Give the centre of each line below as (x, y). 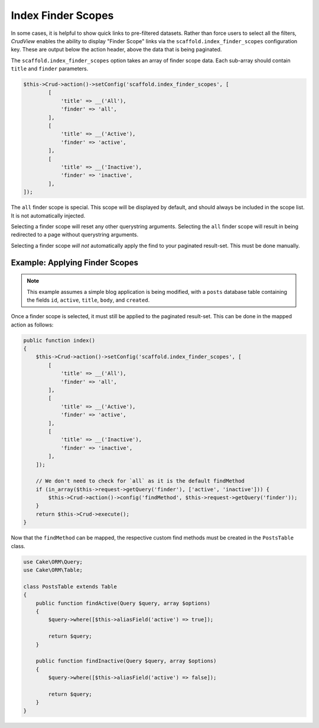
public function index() (59, 340)
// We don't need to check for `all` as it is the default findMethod (140, 481)
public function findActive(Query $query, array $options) (123, 603)
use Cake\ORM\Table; (53, 570)
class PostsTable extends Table (70, 586)
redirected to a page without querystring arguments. (75, 235)
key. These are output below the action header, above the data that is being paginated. (116, 50)
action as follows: (32, 325)
